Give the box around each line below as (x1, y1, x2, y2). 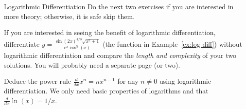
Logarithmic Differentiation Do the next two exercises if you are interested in (4, 1, 234, 11)
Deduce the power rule (4, 76, 71, 86)
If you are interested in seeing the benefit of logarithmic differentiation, (4, 27, 216, 37)
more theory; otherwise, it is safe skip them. (4, 11, 135, 21)
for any (117, 76, 139, 86)
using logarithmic (159, 76, 211, 86)
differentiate (4, 38, 40, 49)
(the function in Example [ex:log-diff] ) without (103, 38, 243, 49)
